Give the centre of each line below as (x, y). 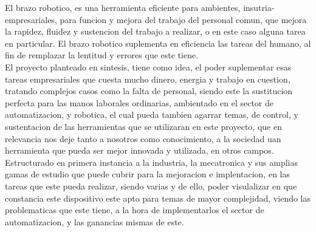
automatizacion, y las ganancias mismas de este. (94, 221)
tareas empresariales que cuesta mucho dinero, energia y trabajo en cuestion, (148, 79)
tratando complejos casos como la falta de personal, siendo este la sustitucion (149, 91)
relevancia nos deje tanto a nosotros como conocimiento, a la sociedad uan (143, 138)
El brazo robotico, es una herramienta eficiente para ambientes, (123, 7)
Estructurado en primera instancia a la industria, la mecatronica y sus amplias (151, 162)
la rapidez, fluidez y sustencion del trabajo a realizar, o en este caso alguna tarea (155, 31)
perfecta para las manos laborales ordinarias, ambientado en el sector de (139, 102)
